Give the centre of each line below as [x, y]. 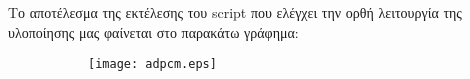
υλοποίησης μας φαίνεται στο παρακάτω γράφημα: [153, 31]
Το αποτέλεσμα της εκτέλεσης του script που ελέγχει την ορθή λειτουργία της [235, 12]
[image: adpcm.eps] [152, 64]
